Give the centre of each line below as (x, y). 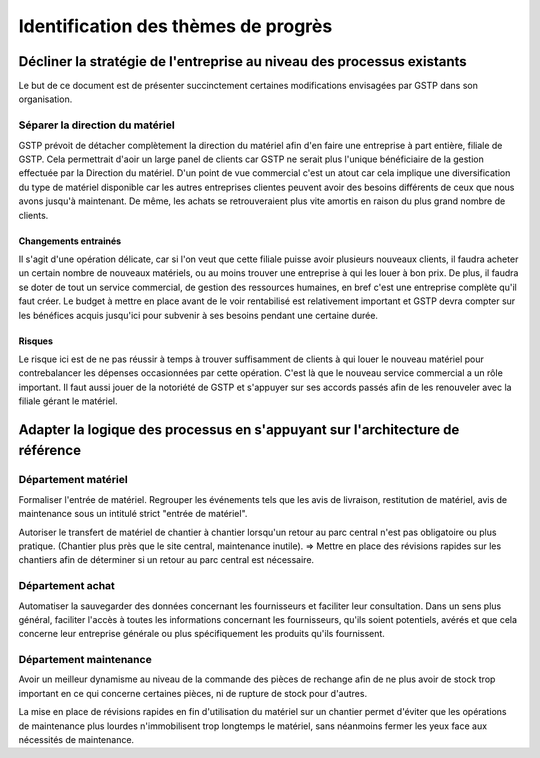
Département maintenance (85, 660)
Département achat (66, 586)
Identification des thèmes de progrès (175, 26)
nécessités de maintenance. (76, 739)
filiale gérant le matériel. (68, 401)
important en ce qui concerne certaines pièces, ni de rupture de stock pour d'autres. (193, 693)
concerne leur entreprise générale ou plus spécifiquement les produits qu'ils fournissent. (201, 634)
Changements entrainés (70, 241)
